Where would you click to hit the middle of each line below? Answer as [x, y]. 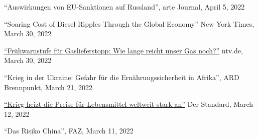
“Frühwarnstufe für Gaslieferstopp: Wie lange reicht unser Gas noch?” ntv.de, [123, 50]
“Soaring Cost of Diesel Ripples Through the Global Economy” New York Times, [129, 23]
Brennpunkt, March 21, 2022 [48, 87]
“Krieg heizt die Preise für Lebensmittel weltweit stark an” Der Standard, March [129, 104]
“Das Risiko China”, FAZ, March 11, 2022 [69, 131]
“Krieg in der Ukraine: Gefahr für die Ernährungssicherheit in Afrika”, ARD [122, 77]
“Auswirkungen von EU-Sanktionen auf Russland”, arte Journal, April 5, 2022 [124, 7]
